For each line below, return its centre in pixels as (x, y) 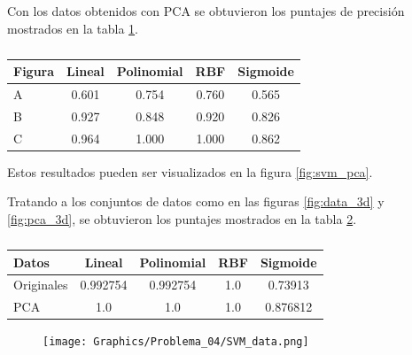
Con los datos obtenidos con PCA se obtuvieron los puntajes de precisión (206, 11)
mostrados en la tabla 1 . (73, 28)
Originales (41, 285)
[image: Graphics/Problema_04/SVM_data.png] (176, 342)
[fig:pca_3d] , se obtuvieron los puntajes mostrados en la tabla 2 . (182, 219)
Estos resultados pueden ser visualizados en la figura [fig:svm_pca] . (190, 171)
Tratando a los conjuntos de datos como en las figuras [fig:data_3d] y (196, 201)
